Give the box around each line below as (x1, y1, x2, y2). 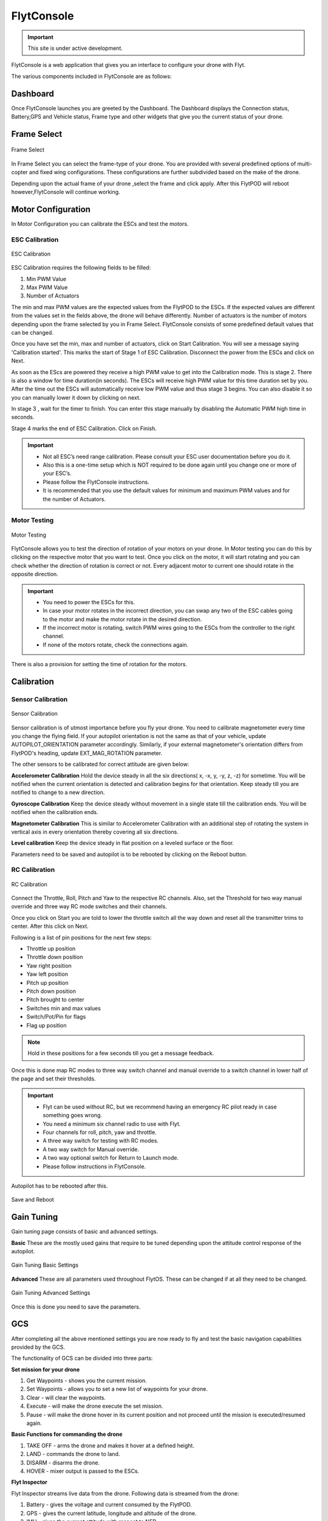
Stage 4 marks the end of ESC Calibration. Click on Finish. (11, 425, 157, 432)
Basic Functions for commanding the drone (11, 1430, 123, 1438)
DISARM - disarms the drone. (26, 1459, 100, 1466)
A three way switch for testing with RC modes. (43, 1137, 159, 1144)
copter (11, 169, 28, 176)
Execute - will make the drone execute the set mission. (26, 1402, 163, 1410)
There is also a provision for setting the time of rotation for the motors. (11, 661, 188, 668)
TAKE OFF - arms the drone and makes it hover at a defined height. (26, 1442, 194, 1449)
